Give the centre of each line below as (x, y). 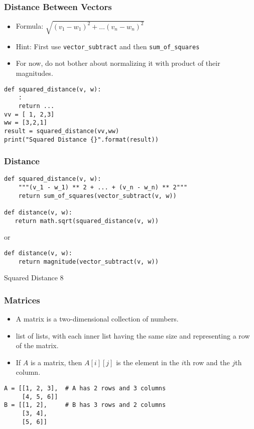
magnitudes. (34, 73)
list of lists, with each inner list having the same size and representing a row (133, 335)
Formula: (30, 26)
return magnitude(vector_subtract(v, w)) (88, 261)
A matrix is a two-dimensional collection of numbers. (97, 319)
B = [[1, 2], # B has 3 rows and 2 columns (85, 405)
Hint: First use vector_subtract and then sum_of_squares (108, 46)
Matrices (22, 300)
